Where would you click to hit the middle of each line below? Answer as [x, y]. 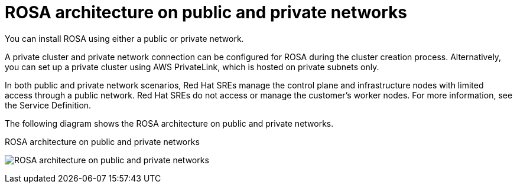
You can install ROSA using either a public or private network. [124, 38]
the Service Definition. [48, 105]
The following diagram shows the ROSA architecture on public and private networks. [169, 123]
